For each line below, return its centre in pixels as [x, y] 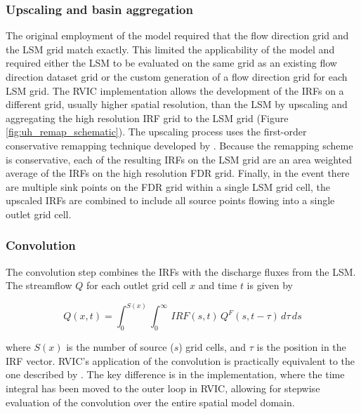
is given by [270, 285]
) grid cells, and [212, 347]
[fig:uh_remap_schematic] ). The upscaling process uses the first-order [156, 132]
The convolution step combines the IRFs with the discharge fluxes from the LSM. [181, 271]
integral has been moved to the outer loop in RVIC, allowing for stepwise [163, 388]
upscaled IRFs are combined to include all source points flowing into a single [170, 200]
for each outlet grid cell [137, 285]
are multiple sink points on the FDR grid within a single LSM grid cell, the [168, 186]
